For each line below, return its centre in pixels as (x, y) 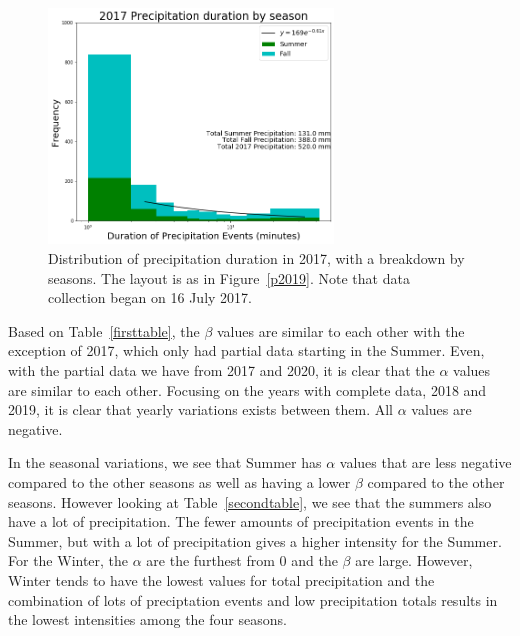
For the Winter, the (68, 560)
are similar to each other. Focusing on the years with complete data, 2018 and (247, 389)
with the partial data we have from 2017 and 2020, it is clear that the (221, 369)
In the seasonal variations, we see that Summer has (165, 462)
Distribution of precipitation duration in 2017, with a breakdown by (256, 258)
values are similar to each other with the (341, 330)
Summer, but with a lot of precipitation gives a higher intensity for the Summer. (255, 540)
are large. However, (414, 560)
